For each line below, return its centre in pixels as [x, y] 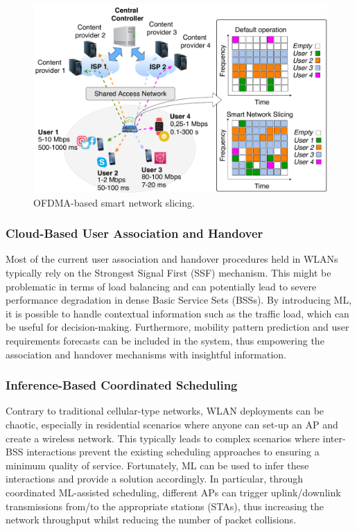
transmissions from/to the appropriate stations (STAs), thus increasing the [165, 506]
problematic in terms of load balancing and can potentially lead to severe [161, 286]
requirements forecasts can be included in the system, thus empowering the [165, 340]
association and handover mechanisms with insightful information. [146, 354]
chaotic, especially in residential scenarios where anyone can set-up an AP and [172, 424]
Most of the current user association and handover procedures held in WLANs [172, 259]
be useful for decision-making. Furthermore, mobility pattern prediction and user [177, 327]
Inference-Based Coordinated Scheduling [122, 385]
